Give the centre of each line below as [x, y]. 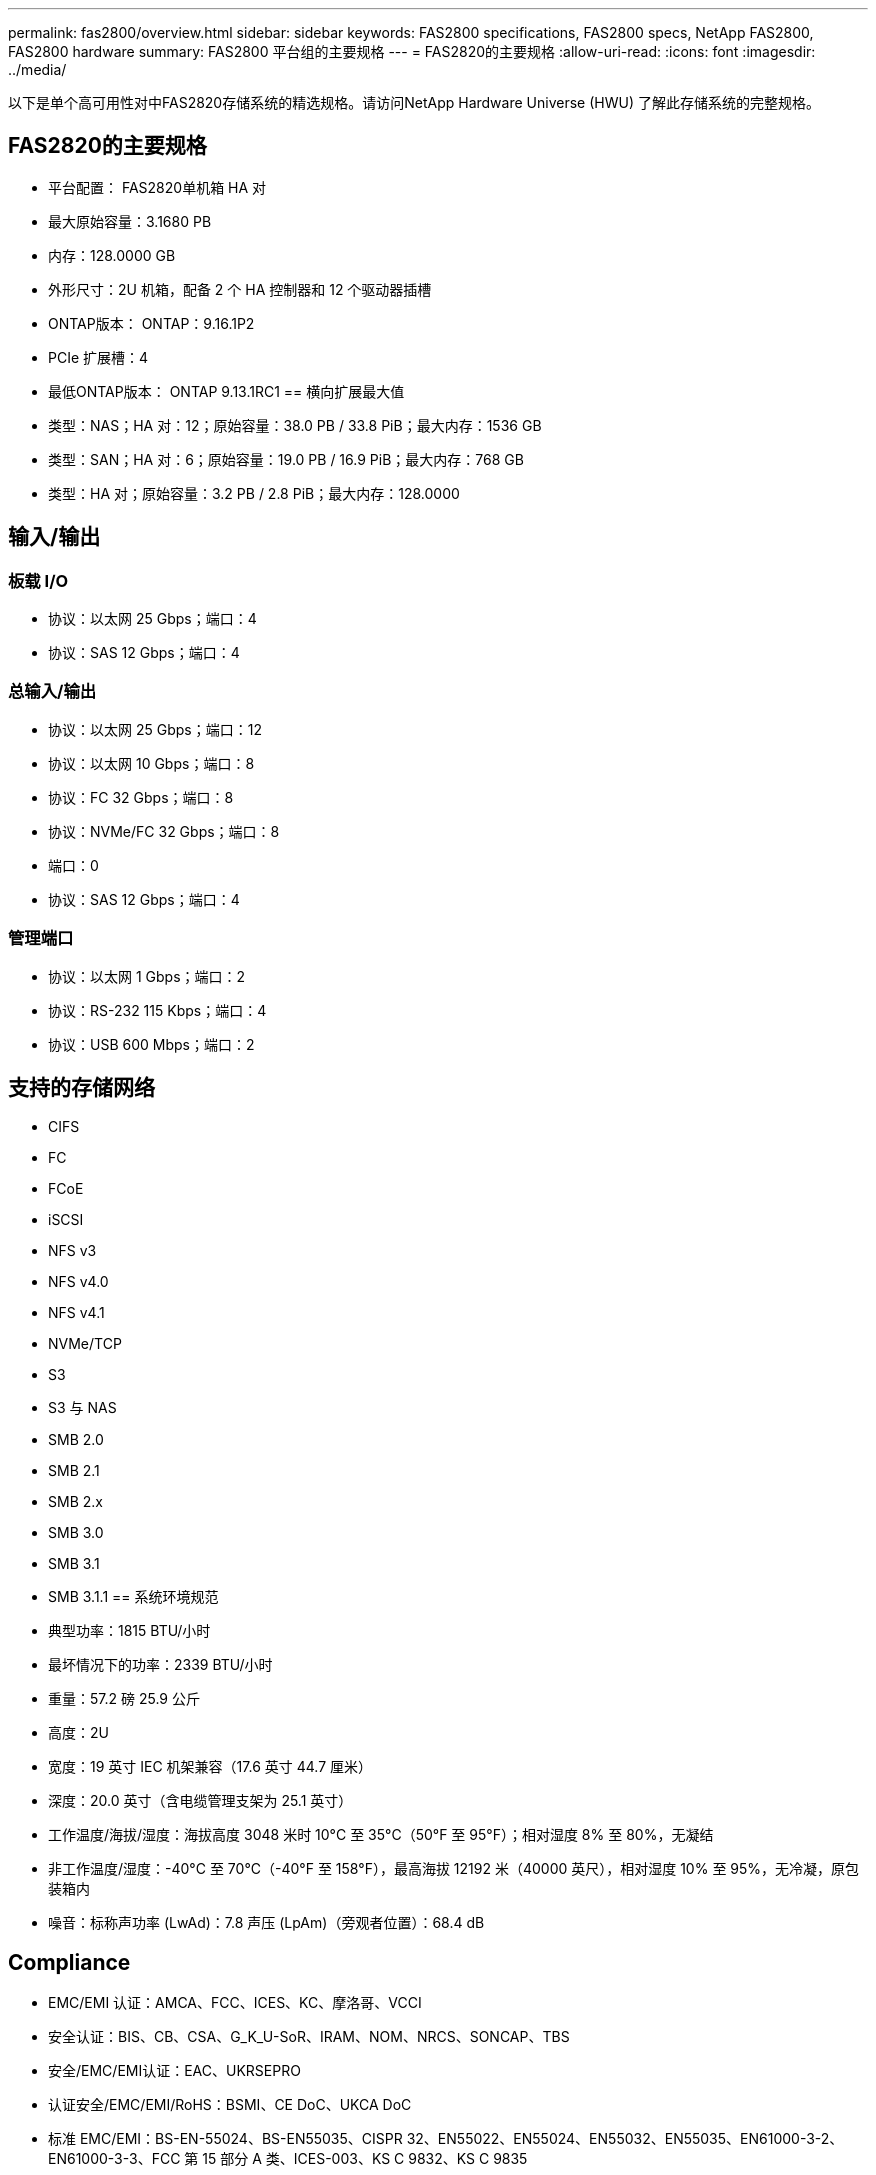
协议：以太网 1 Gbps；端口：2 [147, 976]
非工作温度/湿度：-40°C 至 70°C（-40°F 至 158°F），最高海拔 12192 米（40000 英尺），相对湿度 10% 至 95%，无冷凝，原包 [454, 1869]
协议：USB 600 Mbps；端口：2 [151, 1044]
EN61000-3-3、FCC [114, 2159]
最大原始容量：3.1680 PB [130, 221]
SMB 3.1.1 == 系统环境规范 [133, 1597]
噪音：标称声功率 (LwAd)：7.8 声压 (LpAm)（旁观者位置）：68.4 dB [266, 1923]
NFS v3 [72, 1251]
